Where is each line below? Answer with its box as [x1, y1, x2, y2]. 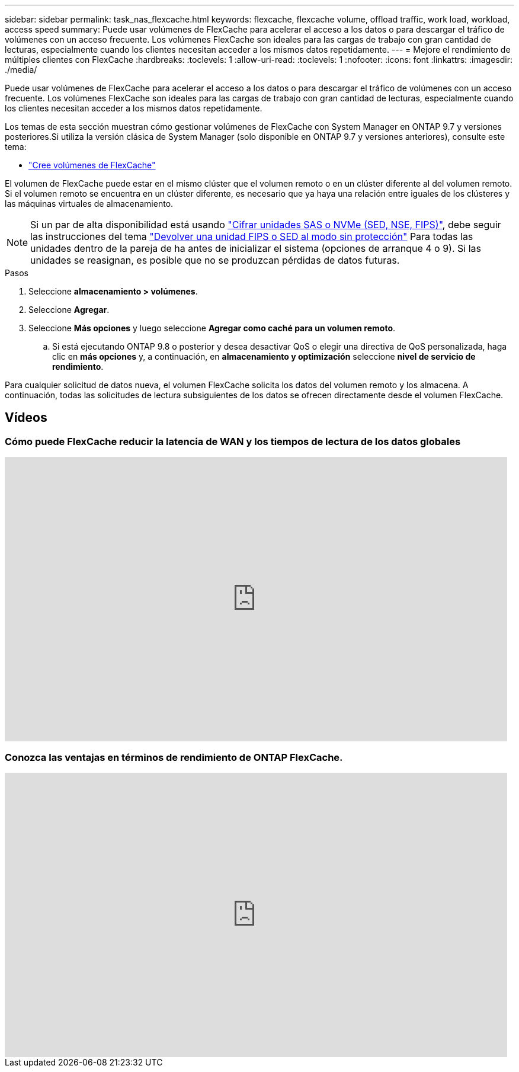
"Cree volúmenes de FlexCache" [28, 160, 156, 170]
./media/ [5, 65, 37, 75]
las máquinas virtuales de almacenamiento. [5, 199, 174, 209]
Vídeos [5, 410, 47, 425]
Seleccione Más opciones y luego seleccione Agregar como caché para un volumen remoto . [28, 323, 396, 333]
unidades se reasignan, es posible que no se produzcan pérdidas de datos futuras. [30, 254, 400, 266]
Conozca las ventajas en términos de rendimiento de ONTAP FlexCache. [5, 751, 343, 763]
